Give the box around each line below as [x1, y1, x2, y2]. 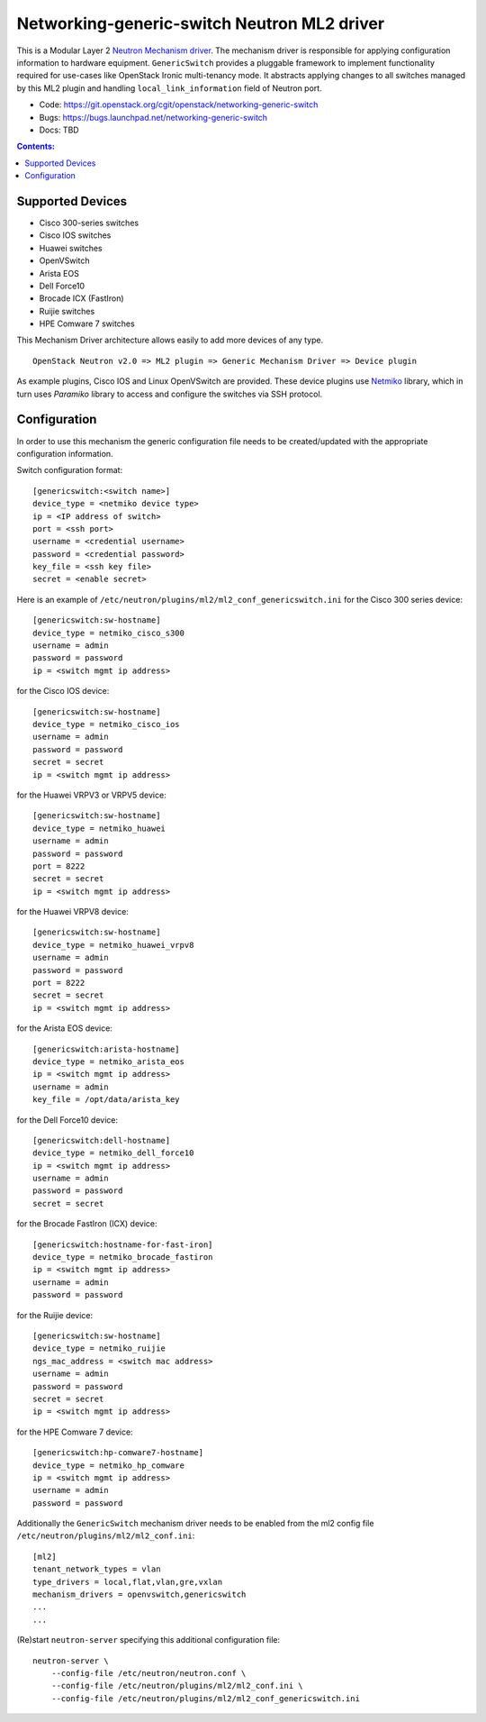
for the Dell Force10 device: [16, 1114, 119, 1125]
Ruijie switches [39, 305, 95, 316]
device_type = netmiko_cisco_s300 [32, 627, 184, 638]
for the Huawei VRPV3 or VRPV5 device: [16, 789, 166, 800]
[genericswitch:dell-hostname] [32, 1135, 171, 1145]
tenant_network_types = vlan [32, 1564, 161, 1574]
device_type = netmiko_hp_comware [32, 1460, 184, 1471]
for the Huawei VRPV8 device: [16, 907, 130, 917]
